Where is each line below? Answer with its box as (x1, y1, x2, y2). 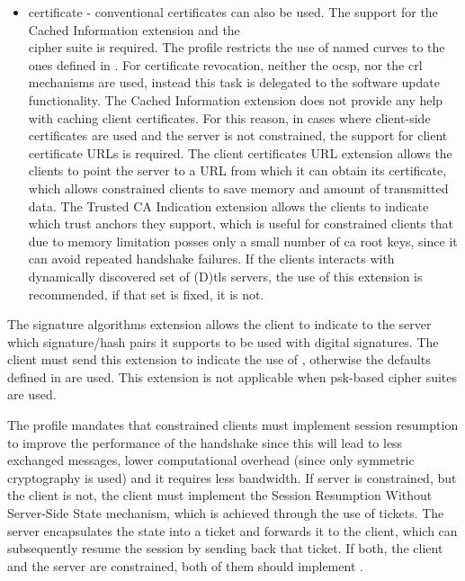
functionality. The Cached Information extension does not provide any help (28, 90, 443, 109)
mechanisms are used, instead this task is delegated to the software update (28, 73, 440, 92)
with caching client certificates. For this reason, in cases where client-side (28, 108, 431, 127)
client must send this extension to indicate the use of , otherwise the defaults (7, 350, 431, 369)
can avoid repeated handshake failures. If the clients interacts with (28, 249, 395, 268)
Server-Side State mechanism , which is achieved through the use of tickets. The (7, 504, 444, 523)
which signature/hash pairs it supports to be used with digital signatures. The (7, 332, 439, 351)
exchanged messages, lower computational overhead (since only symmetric (7, 451, 415, 469)
